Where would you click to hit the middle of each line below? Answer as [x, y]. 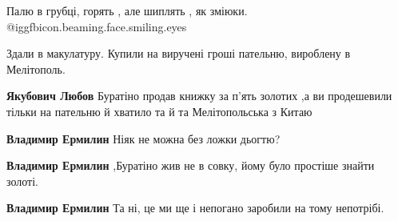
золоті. [22, 181]
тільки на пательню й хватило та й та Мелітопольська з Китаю [159, 111]
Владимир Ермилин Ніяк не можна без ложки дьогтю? [143, 138]
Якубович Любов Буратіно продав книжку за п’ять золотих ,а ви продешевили [199, 96]
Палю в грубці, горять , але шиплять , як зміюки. [127, 10]
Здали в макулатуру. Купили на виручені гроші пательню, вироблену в [179, 53]
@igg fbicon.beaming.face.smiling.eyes [97, 26]
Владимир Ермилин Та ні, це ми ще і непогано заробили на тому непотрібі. [195, 208]
